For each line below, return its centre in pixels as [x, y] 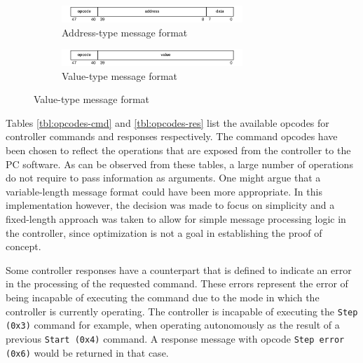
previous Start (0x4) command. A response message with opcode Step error [175, 338]
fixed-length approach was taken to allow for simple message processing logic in [176, 218]
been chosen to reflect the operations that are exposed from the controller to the [178, 150]
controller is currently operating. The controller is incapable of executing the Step [182, 311]
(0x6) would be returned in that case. [87, 352]
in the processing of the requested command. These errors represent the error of [177, 283]
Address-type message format [125, 32]
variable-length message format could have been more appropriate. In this [164, 191]
